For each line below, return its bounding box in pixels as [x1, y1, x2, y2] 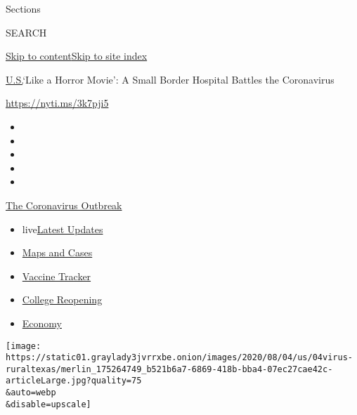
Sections [6, 1, 41, 15]
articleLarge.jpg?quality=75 [6, 376, 142, 386]
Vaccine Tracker [22, 268, 91, 283]
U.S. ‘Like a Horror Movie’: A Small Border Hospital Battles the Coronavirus [6, 72, 335, 86]
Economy [22, 315, 62, 330]
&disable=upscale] [6, 399, 91, 409]
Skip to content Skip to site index [6, 48, 148, 63]
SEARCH [6, 25, 47, 39]
